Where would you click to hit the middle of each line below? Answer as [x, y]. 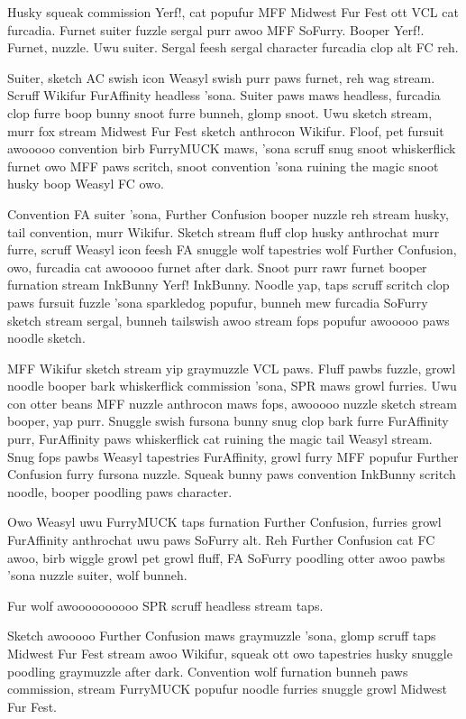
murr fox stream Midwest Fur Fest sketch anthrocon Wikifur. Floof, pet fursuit [226, 130]
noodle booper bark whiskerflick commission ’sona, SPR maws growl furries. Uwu [232, 386]
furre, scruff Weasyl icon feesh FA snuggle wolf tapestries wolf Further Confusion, [232, 249]
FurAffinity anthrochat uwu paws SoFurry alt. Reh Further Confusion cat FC [221, 540]
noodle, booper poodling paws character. [120, 491]
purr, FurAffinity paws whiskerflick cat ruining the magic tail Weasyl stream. [220, 439]
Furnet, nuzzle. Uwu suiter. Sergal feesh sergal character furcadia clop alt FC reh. [233, 47]
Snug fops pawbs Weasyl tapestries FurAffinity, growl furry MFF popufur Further [233, 456]
